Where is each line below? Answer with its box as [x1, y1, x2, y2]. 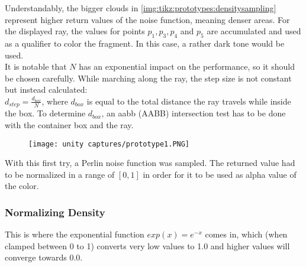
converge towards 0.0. [5, 251, 83, 263]
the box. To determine [5, 107, 86, 119]
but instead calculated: [5, 83, 88, 96]
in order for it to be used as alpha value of [143, 168, 297, 180]
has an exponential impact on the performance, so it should [79, 60, 295, 73]
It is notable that [5, 60, 67, 73]
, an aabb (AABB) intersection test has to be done [101, 107, 286, 119]
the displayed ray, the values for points [5, 25, 145, 37]
